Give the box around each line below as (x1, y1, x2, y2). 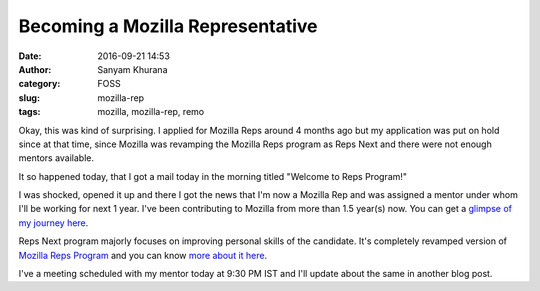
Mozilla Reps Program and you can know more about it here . (18, 249, 268, 261)
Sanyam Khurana (97, 63, 168, 75)
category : (18, 78, 61, 90)
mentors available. (18, 152, 95, 164)
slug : (18, 91, 40, 104)
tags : (18, 106, 41, 118)
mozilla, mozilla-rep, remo (97, 106, 205, 118)
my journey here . (18, 216, 89, 229)
